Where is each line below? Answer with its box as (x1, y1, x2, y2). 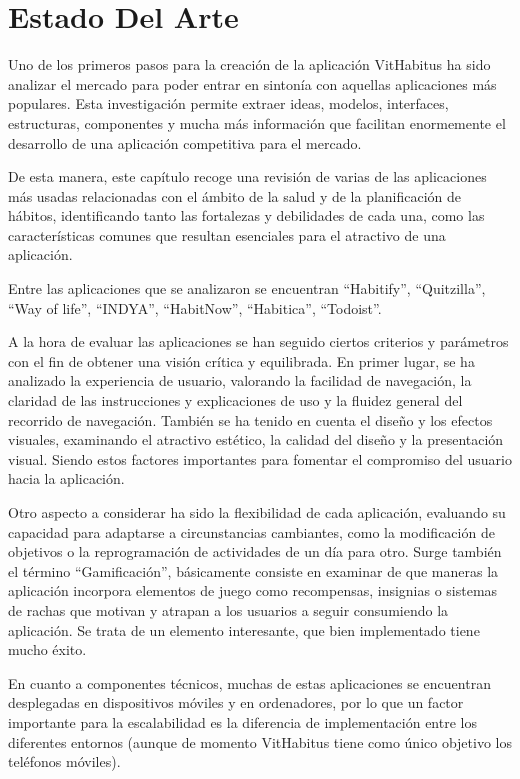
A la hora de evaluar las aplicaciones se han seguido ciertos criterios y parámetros (8, 331, 509, 352)
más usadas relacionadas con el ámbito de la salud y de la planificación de (8, 185, 462, 206)
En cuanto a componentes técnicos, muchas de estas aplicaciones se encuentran (8, 672, 491, 693)
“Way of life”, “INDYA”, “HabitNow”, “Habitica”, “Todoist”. (8, 297, 382, 318)
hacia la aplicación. (8, 468, 125, 489)
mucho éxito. (8, 639, 87, 660)
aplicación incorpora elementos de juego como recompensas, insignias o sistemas (8, 580, 498, 601)
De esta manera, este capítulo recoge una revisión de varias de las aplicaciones (8, 166, 487, 187)
